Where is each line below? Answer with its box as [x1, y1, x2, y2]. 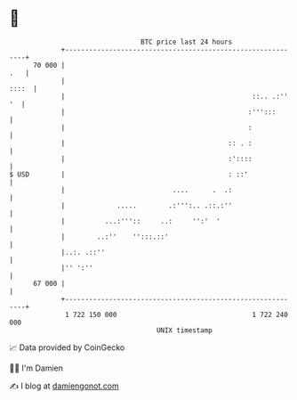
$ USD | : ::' [9, 169, 249, 179]
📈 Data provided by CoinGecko [9, 342, 125, 353]
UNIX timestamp [156, 325, 213, 335]
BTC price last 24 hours [140, 37, 233, 46]
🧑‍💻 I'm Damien [9, 363, 64, 373]
